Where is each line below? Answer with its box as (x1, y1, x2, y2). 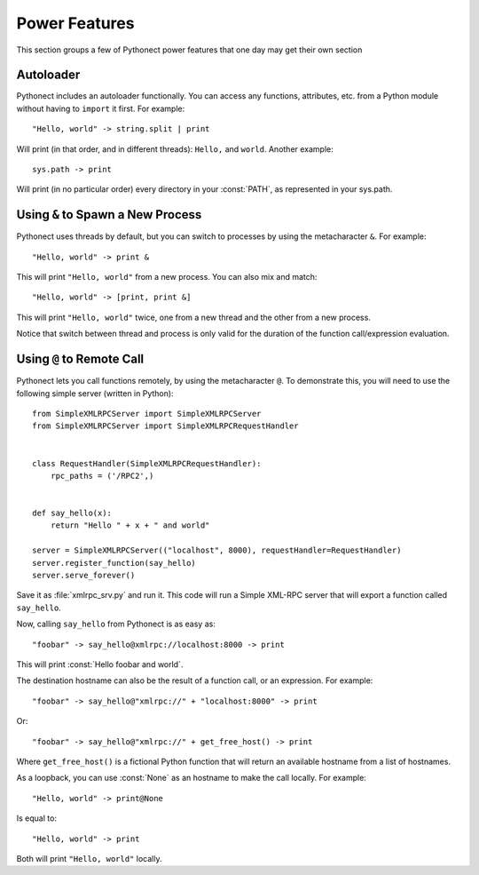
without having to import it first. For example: (16, 103, 185, 114)
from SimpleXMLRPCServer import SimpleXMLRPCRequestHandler (32, 421, 299, 431)
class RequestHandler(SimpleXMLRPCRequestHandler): (32, 458, 262, 468)
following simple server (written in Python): (16, 387, 174, 399)
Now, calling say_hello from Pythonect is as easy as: (16, 618, 216, 630)
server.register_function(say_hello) (32, 558, 197, 568)
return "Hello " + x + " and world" (50, 521, 210, 530)
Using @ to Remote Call (16, 352, 145, 367)
